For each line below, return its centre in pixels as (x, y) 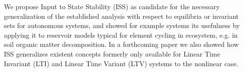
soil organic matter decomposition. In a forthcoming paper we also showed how (122, 44)
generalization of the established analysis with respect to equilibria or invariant (121, 16)
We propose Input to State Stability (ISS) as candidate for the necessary (112, 6)
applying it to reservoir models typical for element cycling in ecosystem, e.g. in (121, 35)
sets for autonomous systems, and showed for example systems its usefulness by (122, 25)
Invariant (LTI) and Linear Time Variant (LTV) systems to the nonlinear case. (121, 63)
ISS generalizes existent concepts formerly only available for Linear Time (112, 53)
